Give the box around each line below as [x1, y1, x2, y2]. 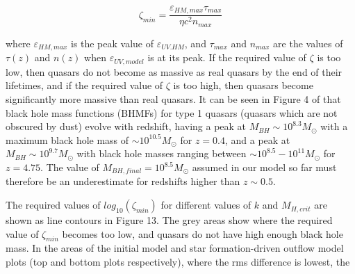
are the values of [273, 35, 343, 50]
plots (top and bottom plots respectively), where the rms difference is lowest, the [6, 255, 350, 269]
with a [320, 119, 348, 134]
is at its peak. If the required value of [147, 50, 306, 65]
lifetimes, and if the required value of [6, 78, 163, 92]
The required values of [6, 198, 101, 212]
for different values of [160, 198, 251, 212]
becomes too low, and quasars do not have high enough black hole [62, 226, 343, 241]
